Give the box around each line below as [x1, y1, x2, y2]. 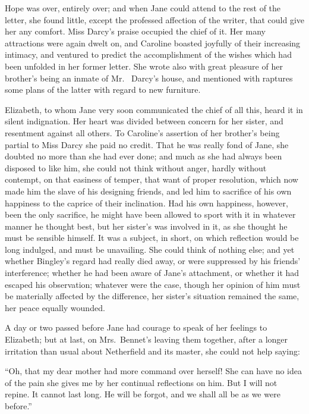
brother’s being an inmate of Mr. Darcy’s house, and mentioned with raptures [5, 71, 293, 84]
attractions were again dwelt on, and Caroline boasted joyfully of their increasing [5, 36, 301, 49]
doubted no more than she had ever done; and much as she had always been [5, 150, 282, 162]
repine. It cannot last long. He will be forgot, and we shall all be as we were [5, 388, 280, 400]
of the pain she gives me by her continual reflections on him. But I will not [5, 376, 278, 388]
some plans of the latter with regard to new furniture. [5, 83, 201, 96]
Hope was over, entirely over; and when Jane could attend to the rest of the [5, 2, 281, 14]
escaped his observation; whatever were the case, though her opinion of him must [5, 278, 301, 290]
